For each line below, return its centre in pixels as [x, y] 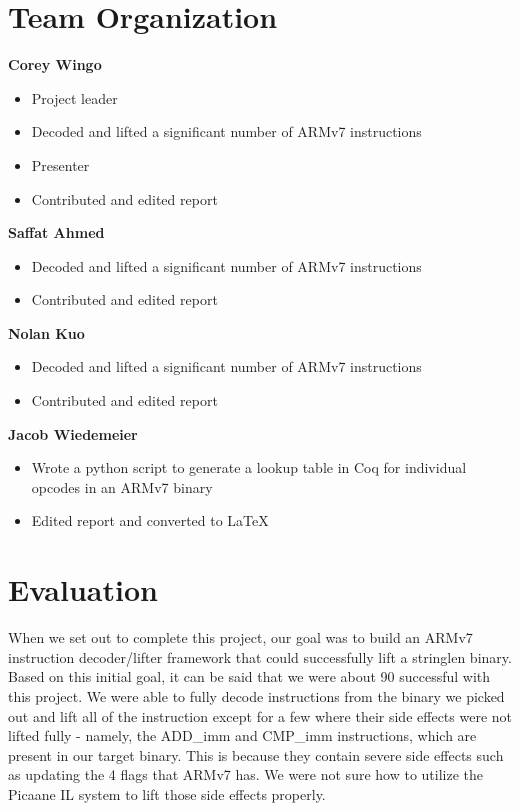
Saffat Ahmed [56, 232]
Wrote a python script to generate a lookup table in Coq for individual [249, 467]
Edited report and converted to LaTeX [150, 520]
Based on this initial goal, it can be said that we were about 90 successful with [249, 676]
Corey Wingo [55, 64]
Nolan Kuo [46, 332]
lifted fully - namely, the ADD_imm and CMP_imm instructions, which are [242, 735]
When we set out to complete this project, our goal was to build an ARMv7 [240, 637]
